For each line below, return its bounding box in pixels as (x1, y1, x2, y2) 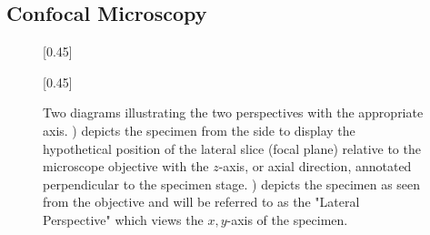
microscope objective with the (43, 157, 209, 176)
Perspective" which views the (43, 209, 204, 229)
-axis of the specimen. (226, 209, 348, 229)
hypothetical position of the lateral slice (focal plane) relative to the (43, 138, 421, 158)
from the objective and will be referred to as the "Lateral (43, 192, 360, 211)
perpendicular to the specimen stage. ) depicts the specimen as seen (43, 174, 421, 193)
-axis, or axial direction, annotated (218, 157, 412, 176)
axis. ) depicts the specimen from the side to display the (43, 120, 355, 139)
